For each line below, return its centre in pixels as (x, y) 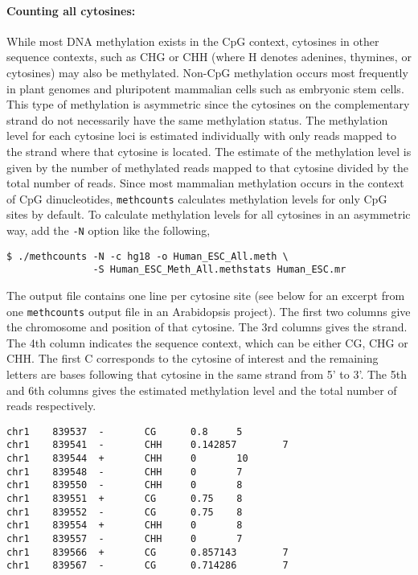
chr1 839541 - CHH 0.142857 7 (148, 445)
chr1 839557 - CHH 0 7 (125, 539)
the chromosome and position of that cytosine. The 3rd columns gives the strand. (207, 327)
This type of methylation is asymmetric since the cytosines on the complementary (208, 104)
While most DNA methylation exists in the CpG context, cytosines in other (193, 41)
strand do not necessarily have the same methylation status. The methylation (197, 119)
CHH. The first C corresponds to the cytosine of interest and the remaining (193, 358)
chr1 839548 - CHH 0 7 (125, 472)
